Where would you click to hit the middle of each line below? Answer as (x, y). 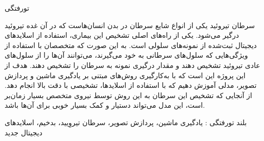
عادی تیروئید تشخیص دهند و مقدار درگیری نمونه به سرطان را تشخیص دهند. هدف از (133, 65)
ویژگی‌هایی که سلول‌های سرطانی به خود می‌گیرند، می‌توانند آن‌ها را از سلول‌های (126, 55)
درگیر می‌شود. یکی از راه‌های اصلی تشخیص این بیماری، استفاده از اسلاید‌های (122, 35)
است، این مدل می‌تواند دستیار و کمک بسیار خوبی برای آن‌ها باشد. (105, 105)
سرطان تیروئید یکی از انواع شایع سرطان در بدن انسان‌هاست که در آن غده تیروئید (130, 25)
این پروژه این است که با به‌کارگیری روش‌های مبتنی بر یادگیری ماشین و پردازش (125, 75)
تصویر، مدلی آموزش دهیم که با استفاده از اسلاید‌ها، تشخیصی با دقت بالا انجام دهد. (131, 85)
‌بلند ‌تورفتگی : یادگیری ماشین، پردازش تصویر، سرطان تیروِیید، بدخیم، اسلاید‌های (126, 122)
